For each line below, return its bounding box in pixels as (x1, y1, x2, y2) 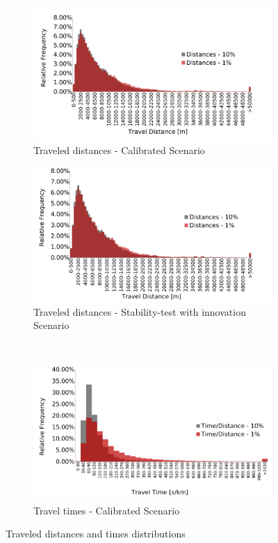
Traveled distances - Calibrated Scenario (33, 143, 205, 158)
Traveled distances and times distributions (6, 526, 186, 541)
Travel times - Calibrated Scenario (33, 503, 180, 517)
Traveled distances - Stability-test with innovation (33, 304, 246, 319)
